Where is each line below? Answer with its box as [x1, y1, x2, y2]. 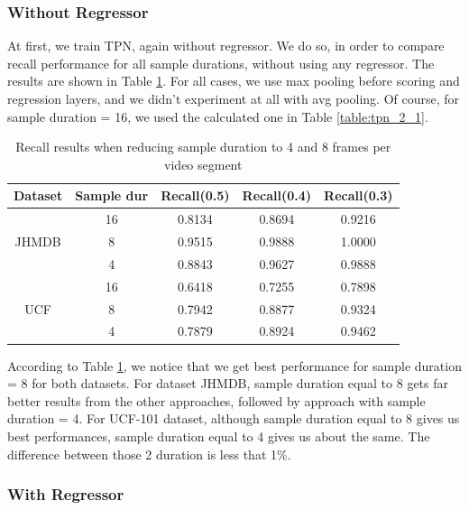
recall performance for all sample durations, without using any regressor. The [7, 53, 435, 72]
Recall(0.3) [324, 186, 393, 205]
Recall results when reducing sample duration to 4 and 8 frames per [15, 137, 391, 156]
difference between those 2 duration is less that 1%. [7, 444, 291, 463]
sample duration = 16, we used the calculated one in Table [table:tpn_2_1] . [7, 107, 428, 125]
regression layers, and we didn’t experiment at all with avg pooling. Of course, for [7, 89, 460, 107]
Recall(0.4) [242, 186, 312, 205]
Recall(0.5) [161, 186, 230, 205]
